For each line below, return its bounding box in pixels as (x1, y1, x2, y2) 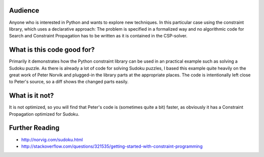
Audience (9, 6, 40, 15)
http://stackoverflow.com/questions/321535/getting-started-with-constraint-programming (21, 143, 203, 149)
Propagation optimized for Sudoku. (9, 111, 80, 117)
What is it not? (9, 91, 54, 100)
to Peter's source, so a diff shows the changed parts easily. (9, 79, 129, 85)
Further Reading (9, 124, 60, 132)
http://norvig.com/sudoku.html (21, 137, 83, 142)
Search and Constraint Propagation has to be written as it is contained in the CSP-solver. (9, 33, 188, 39)
